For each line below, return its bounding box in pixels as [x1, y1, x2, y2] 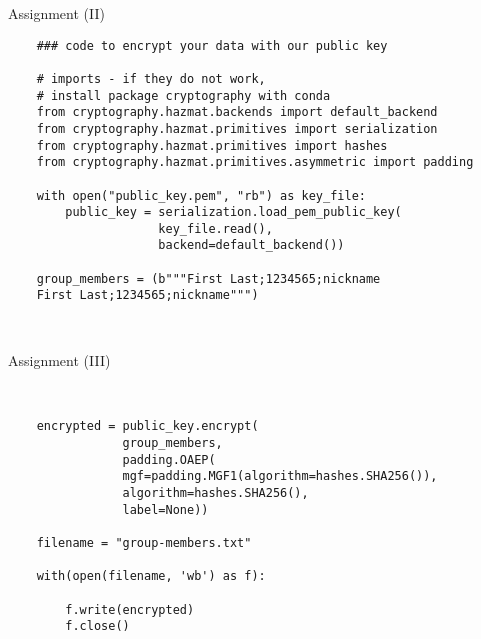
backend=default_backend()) [158, 238, 345, 253]
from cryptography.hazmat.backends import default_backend [36, 105, 438, 120]
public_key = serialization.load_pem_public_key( [65, 205, 402, 220]
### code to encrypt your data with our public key [36, 38, 388, 53]
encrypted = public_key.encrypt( [36, 419, 259, 434]
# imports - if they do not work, [36, 71, 266, 86]
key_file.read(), [158, 221, 273, 236]
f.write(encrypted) [65, 602, 195, 617]
